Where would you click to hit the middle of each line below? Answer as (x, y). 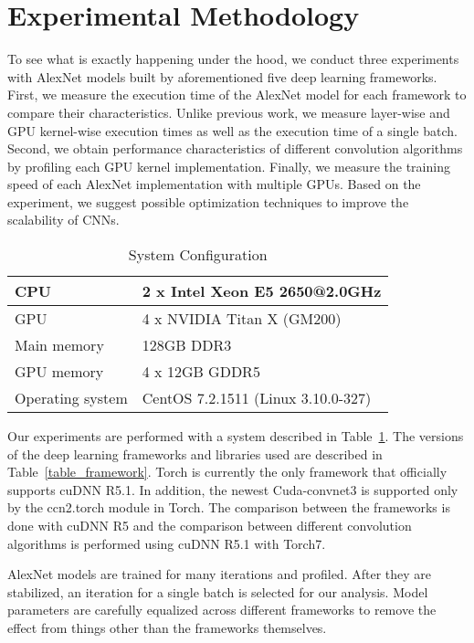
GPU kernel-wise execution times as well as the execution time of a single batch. (232, 130)
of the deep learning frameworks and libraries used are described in (195, 453)
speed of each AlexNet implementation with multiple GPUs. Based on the (214, 184)
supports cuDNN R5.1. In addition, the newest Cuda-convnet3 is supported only (233, 489)
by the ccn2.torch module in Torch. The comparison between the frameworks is (229, 507)
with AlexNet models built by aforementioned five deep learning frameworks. (222, 76)
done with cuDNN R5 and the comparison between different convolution (210, 526)
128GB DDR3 (187, 345)
